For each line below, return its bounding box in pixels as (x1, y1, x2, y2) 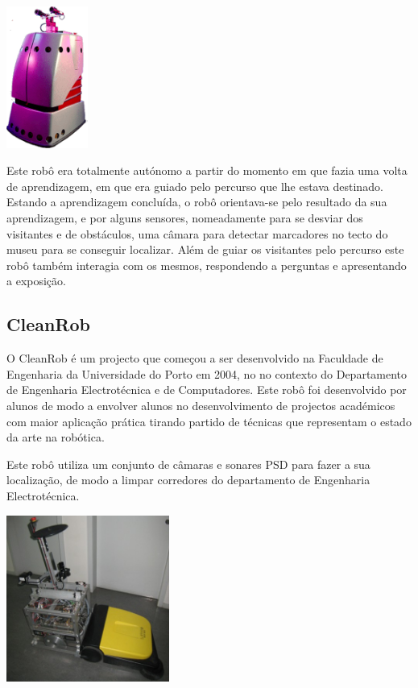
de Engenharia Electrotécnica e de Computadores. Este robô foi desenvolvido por (6, 381, 407, 398)
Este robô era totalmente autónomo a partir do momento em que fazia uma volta (6, 162, 408, 179)
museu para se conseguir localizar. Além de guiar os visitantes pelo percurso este (6, 241, 404, 258)
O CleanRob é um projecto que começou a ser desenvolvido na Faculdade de (6, 350, 383, 367)
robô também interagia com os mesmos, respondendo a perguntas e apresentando (6, 256, 407, 273)
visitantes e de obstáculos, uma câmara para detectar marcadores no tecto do (6, 225, 388, 242)
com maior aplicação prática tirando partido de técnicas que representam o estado (6, 412, 412, 429)
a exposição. (6, 272, 66, 289)
